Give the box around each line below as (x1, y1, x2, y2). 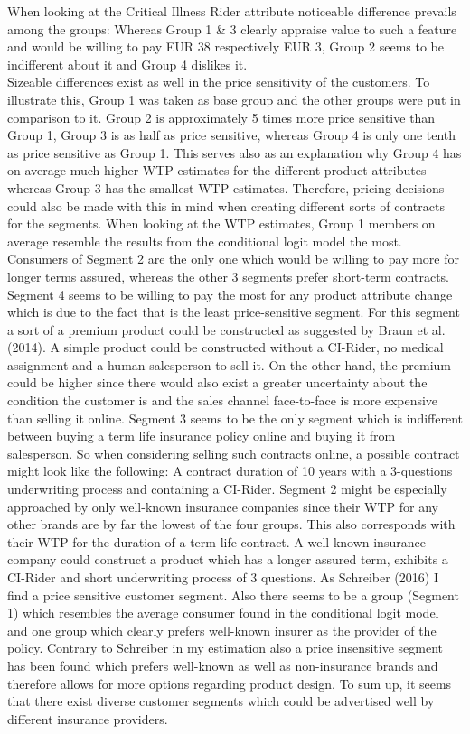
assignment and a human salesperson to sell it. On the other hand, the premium (7, 355, 451, 374)
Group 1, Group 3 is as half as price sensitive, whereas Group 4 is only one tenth (7, 125, 456, 144)
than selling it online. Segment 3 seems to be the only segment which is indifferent (7, 408, 463, 427)
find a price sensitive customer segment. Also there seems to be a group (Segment (7, 585, 459, 604)
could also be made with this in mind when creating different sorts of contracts (7, 196, 445, 215)
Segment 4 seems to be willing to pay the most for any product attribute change (7, 284, 453, 303)
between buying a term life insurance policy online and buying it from (7, 426, 396, 445)
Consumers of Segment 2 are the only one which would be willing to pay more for (7, 249, 460, 268)
